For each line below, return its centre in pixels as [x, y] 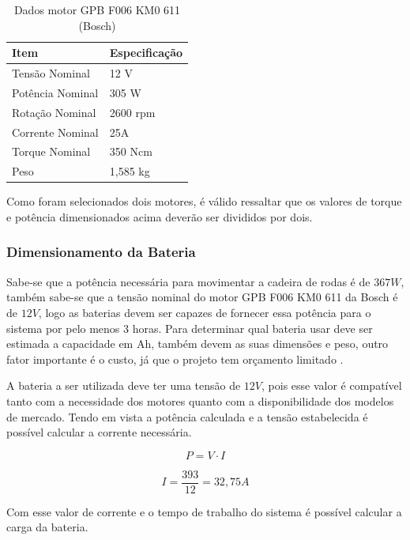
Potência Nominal [55, 92]
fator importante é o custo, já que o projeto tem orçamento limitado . [175, 359]
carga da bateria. [47, 527]
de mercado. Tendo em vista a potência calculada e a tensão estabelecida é [187, 416]
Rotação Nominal [54, 112]
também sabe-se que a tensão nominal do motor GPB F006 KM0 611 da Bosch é [202, 297]
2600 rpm [132, 112]
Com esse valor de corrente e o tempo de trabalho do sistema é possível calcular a [204, 511]
